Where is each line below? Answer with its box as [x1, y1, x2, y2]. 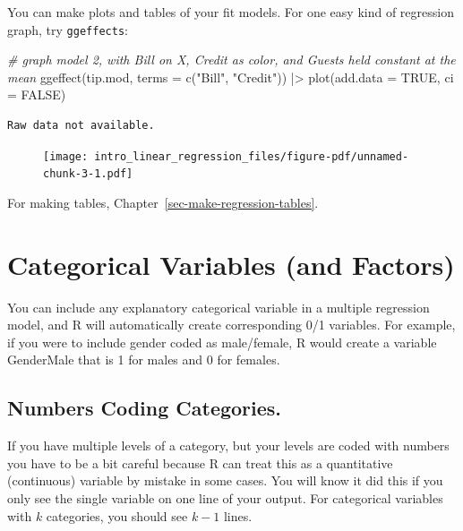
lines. [223, 506, 253, 525]
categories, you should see [46, 506, 188, 525]
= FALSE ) [7, 85, 66, 104]
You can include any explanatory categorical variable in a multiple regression [7, 297, 430, 316]
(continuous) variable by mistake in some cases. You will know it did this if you [7, 471, 443, 490]
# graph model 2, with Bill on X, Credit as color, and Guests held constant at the [7, 50, 456, 69]
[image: [43, 150, 89, 163]
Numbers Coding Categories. [7, 394, 282, 422]
